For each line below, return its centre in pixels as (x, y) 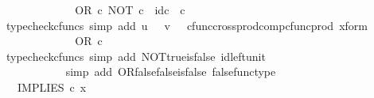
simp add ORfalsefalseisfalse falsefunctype (171, 72)
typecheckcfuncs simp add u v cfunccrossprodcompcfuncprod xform (187, 25)
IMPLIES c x (52, 87)
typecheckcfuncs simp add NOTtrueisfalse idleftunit (136, 56)
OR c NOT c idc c (130, 9)
